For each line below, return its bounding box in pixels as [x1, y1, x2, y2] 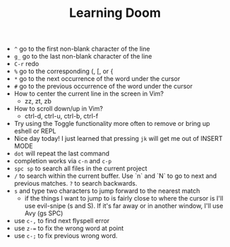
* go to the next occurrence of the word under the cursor [13, 75, 181, 83]
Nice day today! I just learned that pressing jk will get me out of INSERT [13, 134, 223, 143]
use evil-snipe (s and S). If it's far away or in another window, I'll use [24, 202, 224, 210]
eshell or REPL [13, 127, 56, 135]
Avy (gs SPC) [24, 209, 63, 217]
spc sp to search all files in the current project [13, 164, 147, 173]
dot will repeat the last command [13, 149, 109, 158]
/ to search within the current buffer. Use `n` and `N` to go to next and [13, 172, 217, 180]
